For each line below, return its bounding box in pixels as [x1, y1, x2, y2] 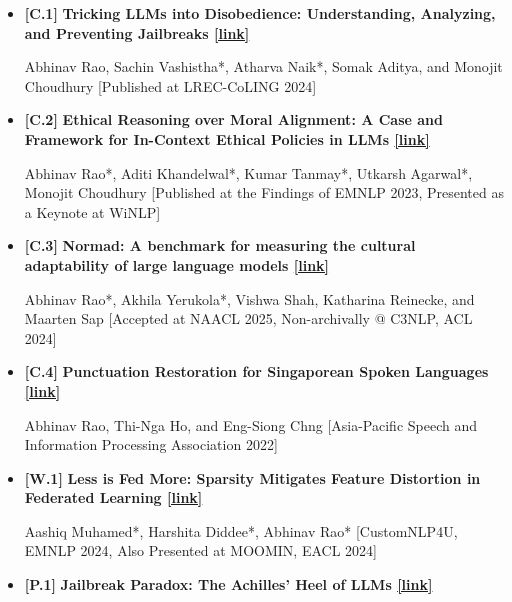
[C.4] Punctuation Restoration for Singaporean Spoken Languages [24, 361, 489, 382]
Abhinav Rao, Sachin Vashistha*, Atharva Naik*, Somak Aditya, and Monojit [24, 56, 503, 77]
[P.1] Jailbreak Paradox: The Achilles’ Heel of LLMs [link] [24, 574, 433, 595]
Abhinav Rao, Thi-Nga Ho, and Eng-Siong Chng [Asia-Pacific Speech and [24, 414, 477, 435]
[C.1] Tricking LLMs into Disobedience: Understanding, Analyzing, [24, 3, 496, 23]
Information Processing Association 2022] [24, 434, 278, 455]
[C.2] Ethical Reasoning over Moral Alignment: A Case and [24, 109, 444, 130]
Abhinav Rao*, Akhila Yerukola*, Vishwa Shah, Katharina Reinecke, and [24, 288, 475, 309]
